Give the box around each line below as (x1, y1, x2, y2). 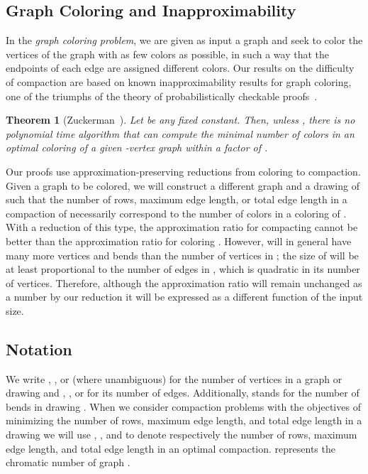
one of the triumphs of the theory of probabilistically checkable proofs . (6, 88, 318, 103)
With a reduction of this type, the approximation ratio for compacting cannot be (6, 220, 358, 235)
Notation (6, 338, 72, 360)
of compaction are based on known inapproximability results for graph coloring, (6, 74, 352, 89)
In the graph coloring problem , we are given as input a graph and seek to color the (6, 33, 363, 48)
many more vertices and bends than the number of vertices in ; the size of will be (6, 247, 359, 262)
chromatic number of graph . (6, 455, 130, 470)
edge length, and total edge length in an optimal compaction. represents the (6, 441, 335, 456)
